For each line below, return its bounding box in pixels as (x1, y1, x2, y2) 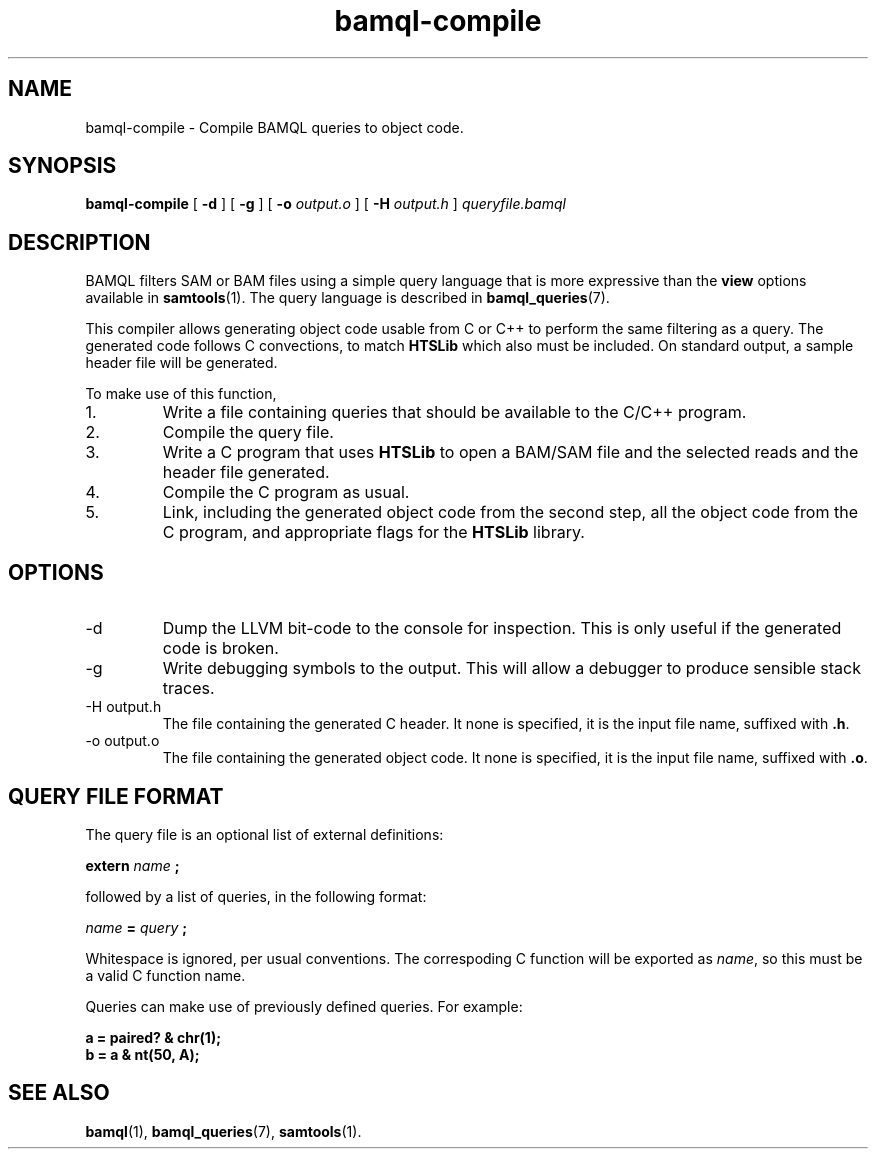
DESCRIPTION (8, 229, 151, 255)
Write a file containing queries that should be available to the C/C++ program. (162, 402, 747, 423)
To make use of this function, (85, 385, 277, 403)
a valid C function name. (85, 966, 246, 984)
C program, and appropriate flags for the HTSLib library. (162, 522, 585, 543)
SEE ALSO (8, 1080, 110, 1106)
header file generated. (162, 462, 330, 483)
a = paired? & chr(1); (85, 1028, 221, 1046)
